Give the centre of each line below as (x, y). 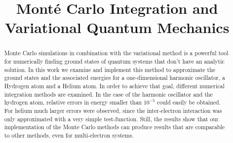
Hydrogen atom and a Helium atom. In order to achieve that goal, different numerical (114, 86)
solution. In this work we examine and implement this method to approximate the (110, 69)
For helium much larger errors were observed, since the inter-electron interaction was (113, 110)
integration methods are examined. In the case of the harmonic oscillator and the (108, 94)
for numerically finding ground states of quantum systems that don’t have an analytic (114, 61)
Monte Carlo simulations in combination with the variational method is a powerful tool (116, 53)
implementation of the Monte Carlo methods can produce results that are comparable (115, 127)
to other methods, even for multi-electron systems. (69, 135)
